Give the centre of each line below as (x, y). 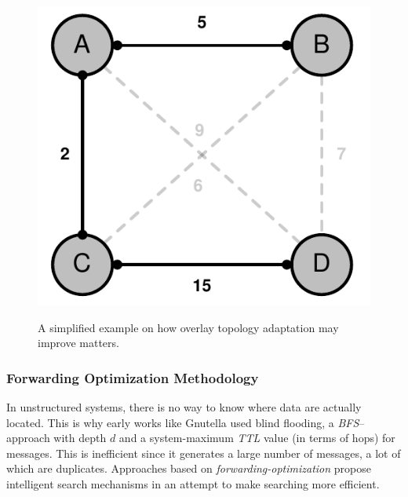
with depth (80, 438)
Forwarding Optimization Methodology (133, 377)
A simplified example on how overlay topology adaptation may (188, 327)
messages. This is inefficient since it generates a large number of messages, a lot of (204, 453)
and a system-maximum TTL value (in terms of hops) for (257, 438)
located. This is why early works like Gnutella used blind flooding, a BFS (183, 422)
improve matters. (78, 343)
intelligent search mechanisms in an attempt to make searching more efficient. (193, 483)
